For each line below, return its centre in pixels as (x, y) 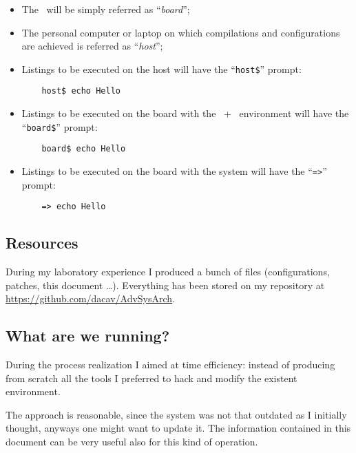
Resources (42, 243)
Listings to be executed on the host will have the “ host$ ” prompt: (161, 69)
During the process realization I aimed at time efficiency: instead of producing (170, 365)
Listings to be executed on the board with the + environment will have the (185, 113)
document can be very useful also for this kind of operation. (132, 442)
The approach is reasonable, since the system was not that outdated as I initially (176, 414)
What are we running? (88, 336)
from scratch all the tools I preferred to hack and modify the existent (151, 378)
